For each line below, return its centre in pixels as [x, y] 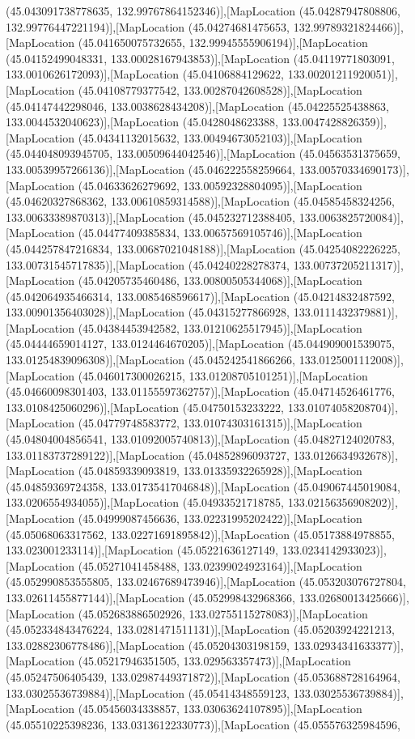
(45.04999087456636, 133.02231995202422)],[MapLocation [220, 518]
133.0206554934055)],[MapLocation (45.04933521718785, [145, 502]
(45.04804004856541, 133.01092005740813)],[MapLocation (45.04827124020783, [200, 439]
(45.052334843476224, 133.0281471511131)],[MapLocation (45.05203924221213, [200, 629]
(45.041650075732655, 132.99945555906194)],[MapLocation [223, 42]
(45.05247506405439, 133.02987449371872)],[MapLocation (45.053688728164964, [203, 676]
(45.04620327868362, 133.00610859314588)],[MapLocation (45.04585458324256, [200, 201]
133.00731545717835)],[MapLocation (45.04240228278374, [148, 264]
